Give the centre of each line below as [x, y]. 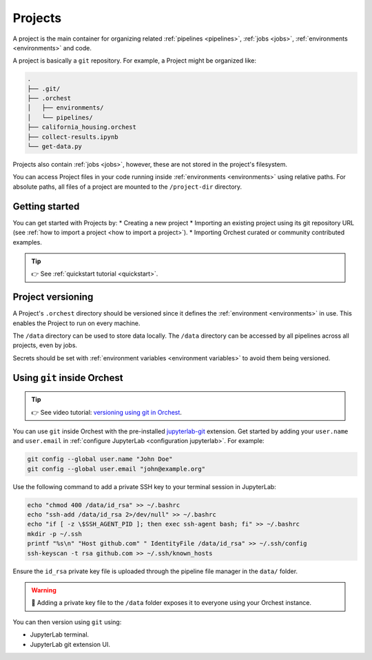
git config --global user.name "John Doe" [100, 459]
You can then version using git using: [67, 622]
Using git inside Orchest [68, 378]
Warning [44, 590]
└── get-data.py [55, 147]
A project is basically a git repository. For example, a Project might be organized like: [134, 61]
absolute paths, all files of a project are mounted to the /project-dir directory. [127, 187]
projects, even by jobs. [45, 345]
